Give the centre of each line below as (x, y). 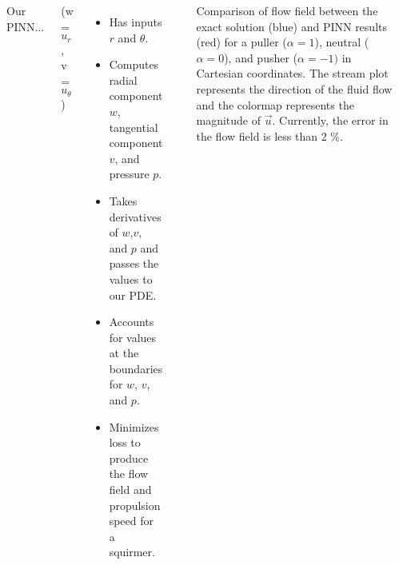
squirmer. (132, 552)
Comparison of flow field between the (287, 10)
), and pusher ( (261, 57)
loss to (125, 442)
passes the (134, 263)
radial (123, 80)
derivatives (135, 216)
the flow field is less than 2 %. (269, 135)
